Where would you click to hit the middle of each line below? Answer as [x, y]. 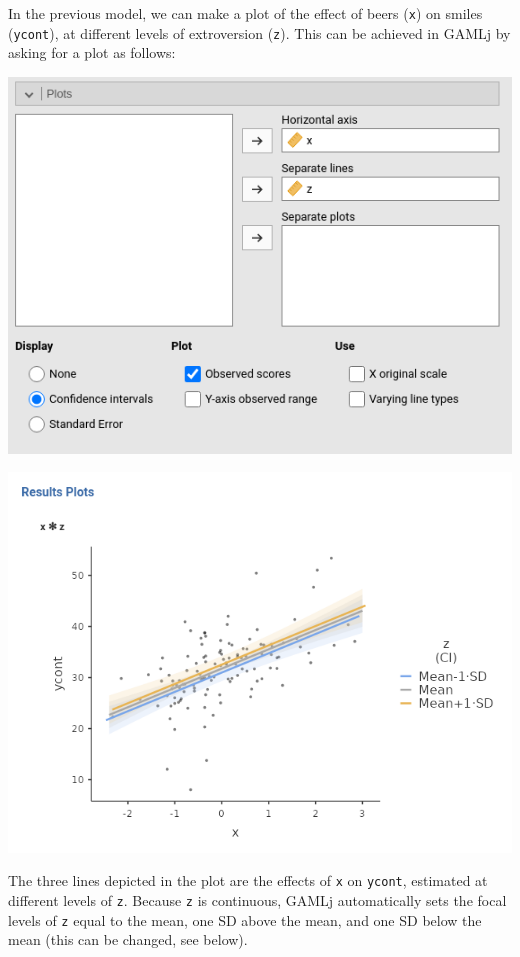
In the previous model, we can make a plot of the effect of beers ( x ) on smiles [245, 13]
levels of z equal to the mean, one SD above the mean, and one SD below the [245, 919]
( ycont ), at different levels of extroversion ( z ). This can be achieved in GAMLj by [259, 32]
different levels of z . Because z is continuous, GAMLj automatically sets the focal [257, 900]
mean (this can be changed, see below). [128, 939]
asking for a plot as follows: [92, 52]
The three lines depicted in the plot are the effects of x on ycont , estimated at [248, 880]
